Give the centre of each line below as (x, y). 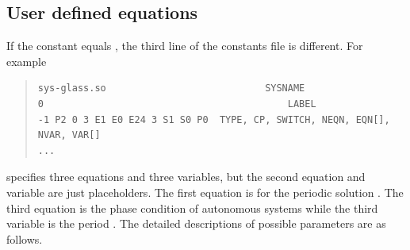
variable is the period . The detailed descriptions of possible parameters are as (196, 223)
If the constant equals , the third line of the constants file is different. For (185, 46)
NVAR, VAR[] (69, 135)
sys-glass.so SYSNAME (171, 88)
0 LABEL (177, 104)
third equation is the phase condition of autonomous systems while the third (192, 208)
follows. (25, 238)
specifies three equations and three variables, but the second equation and (186, 177)
